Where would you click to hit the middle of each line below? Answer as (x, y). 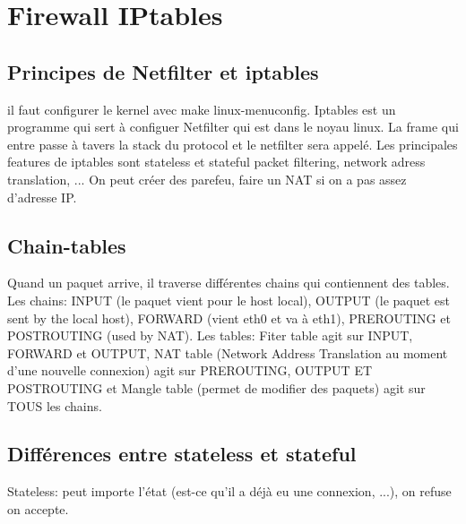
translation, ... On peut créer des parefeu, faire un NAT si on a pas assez (207, 179)
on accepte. (38, 508)
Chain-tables (67, 245)
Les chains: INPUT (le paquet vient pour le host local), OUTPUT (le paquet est (229, 300)
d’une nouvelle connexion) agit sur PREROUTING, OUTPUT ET (190, 370)
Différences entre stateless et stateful (182, 454)
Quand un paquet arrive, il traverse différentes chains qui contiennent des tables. (229, 283)
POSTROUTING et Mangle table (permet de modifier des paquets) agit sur (216, 387)
